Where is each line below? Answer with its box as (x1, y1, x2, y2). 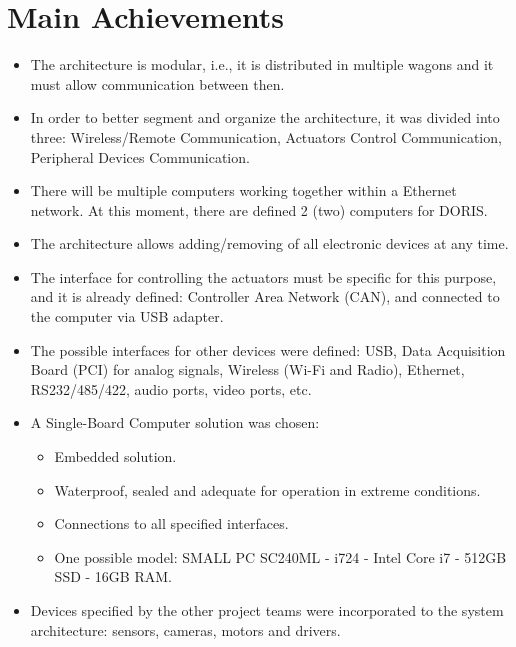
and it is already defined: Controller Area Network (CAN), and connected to (30, 286, 500, 307)
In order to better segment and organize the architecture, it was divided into (30, 107, 500, 128)
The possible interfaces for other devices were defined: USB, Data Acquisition (30, 339, 506, 360)
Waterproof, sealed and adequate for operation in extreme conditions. (54, 479, 481, 500)
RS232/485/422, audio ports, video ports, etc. (30, 378, 312, 399)
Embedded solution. (54, 446, 177, 467)
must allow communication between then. (30, 73, 285, 94)
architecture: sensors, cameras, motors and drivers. (30, 619, 341, 640)
